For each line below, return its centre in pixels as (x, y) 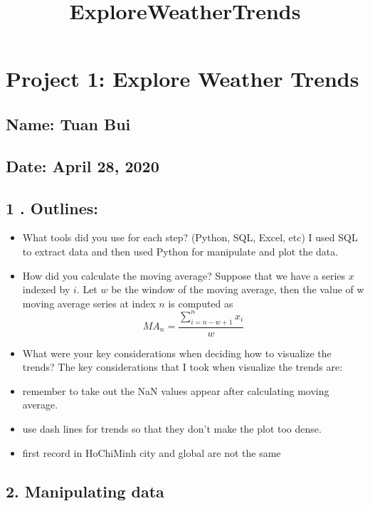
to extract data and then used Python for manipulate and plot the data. (180, 251)
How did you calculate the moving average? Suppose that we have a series (184, 275)
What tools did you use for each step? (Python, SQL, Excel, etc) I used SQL (190, 237)
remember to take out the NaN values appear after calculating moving (176, 390)
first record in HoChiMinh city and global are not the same (152, 452)
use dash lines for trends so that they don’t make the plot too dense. (172, 428)
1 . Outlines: (52, 207)
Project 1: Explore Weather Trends (183, 79)
